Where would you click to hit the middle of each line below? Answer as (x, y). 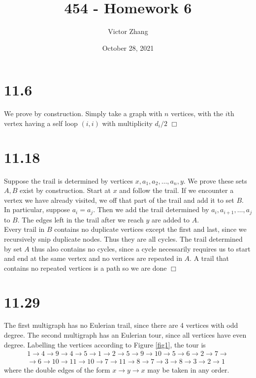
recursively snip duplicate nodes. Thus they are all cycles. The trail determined (123, 238)
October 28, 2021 (128, 47)
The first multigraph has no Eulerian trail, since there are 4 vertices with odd (121, 325)
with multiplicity (127, 123)
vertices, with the (197, 113)
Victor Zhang (128, 31)
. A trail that (209, 258)
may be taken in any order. (188, 370)
